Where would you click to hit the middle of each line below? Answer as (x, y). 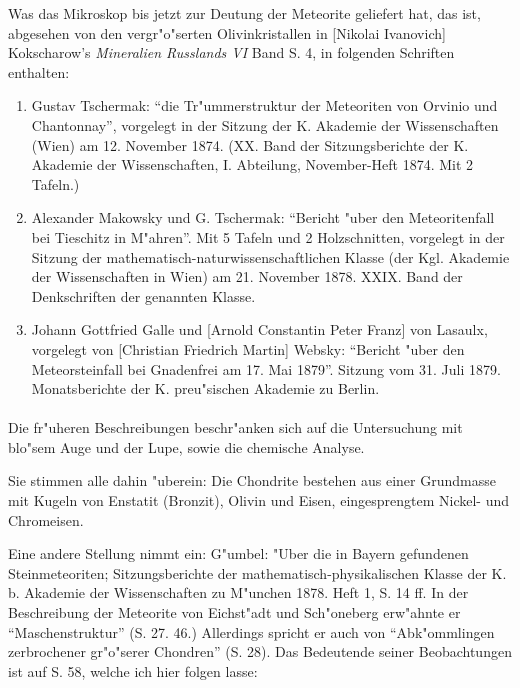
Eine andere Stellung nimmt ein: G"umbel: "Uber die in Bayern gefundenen (238, 553)
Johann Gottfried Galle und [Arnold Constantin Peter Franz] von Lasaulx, (259, 329)
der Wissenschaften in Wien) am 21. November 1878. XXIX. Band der (247, 276)
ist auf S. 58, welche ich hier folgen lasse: (133, 670)
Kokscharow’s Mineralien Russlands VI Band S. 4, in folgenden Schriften (231, 52)
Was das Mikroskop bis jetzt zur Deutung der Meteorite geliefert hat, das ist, (244, 13)
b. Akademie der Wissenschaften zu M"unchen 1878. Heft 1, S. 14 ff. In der (238, 592)
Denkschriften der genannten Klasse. (143, 295)
